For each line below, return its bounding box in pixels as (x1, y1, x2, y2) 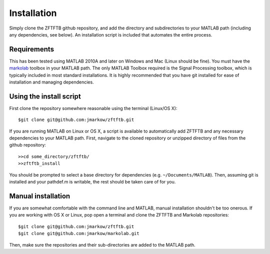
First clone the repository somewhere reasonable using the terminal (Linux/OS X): (9, 105, 177, 111)
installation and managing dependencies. (9, 79, 94, 85)
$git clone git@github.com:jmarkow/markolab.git (18, 230, 139, 236)
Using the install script (9, 92, 81, 100)
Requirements (9, 45, 54, 53)
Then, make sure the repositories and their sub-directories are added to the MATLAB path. (9, 241, 196, 247)
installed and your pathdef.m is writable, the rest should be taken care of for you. (9, 179, 176, 185)
